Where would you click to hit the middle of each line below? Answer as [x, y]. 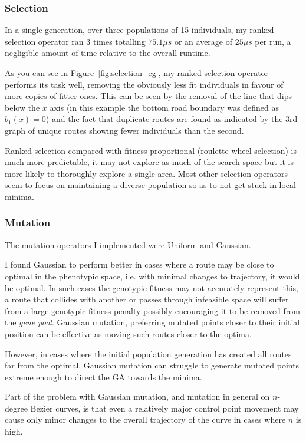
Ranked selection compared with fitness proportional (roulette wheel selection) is [151, 150]
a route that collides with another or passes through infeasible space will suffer [147, 299]
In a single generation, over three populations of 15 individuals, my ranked [139, 30]
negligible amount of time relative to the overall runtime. [108, 53]
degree [16, 408]
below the [22, 107]
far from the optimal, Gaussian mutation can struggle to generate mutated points [152, 365]
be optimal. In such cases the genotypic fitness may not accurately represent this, [152, 287]
